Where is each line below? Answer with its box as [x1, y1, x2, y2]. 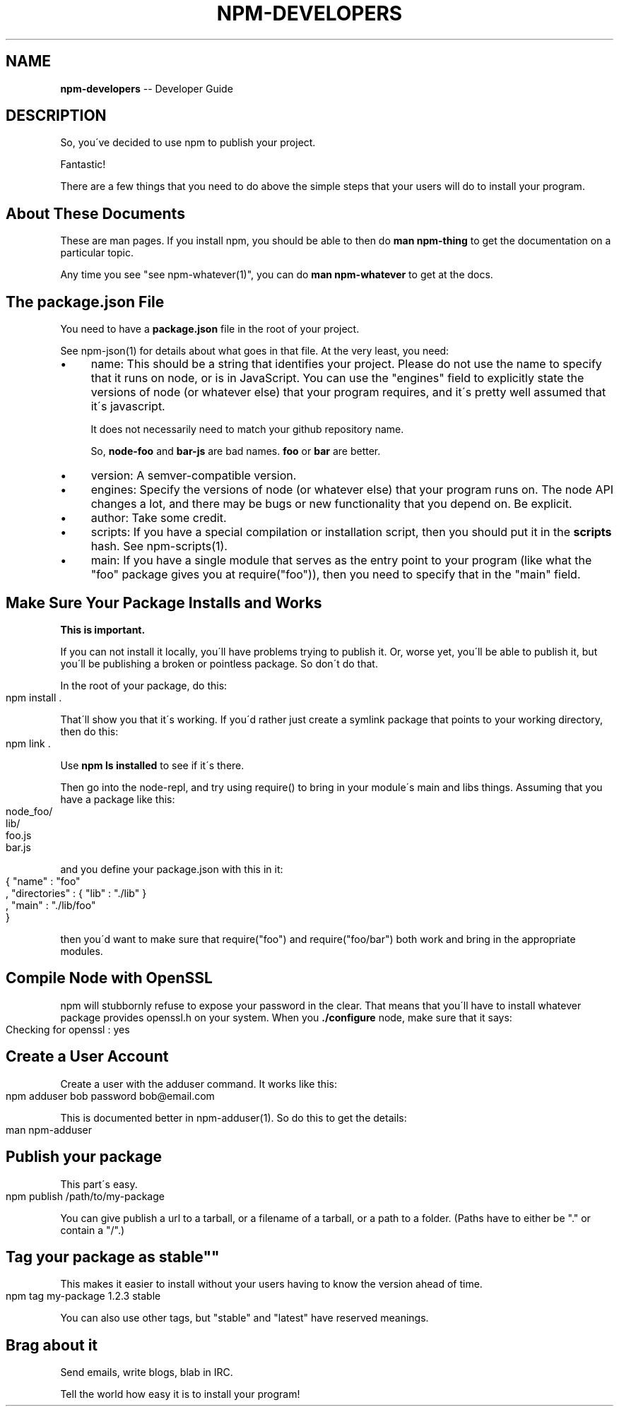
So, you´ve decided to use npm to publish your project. [60, 136, 316, 149]
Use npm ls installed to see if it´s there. [60, 759, 244, 771]
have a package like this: [60, 793, 175, 805]
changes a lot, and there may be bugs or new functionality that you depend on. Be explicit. [90, 497, 572, 511]
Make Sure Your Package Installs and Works [6, 593, 322, 612]
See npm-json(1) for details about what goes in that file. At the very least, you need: [60, 345, 449, 357]
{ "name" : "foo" [6, 874, 81, 887]
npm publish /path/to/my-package [6, 1189, 165, 1202]
